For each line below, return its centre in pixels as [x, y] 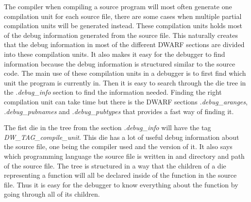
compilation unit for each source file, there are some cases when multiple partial [123, 16]
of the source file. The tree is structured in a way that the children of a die [115, 165]
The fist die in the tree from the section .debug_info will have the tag [108, 127]
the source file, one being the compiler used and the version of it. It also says [118, 146]
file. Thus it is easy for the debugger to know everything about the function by [121, 184]
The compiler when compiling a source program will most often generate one [118, 6]
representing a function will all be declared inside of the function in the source [120, 175]
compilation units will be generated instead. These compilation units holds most [123, 25]
